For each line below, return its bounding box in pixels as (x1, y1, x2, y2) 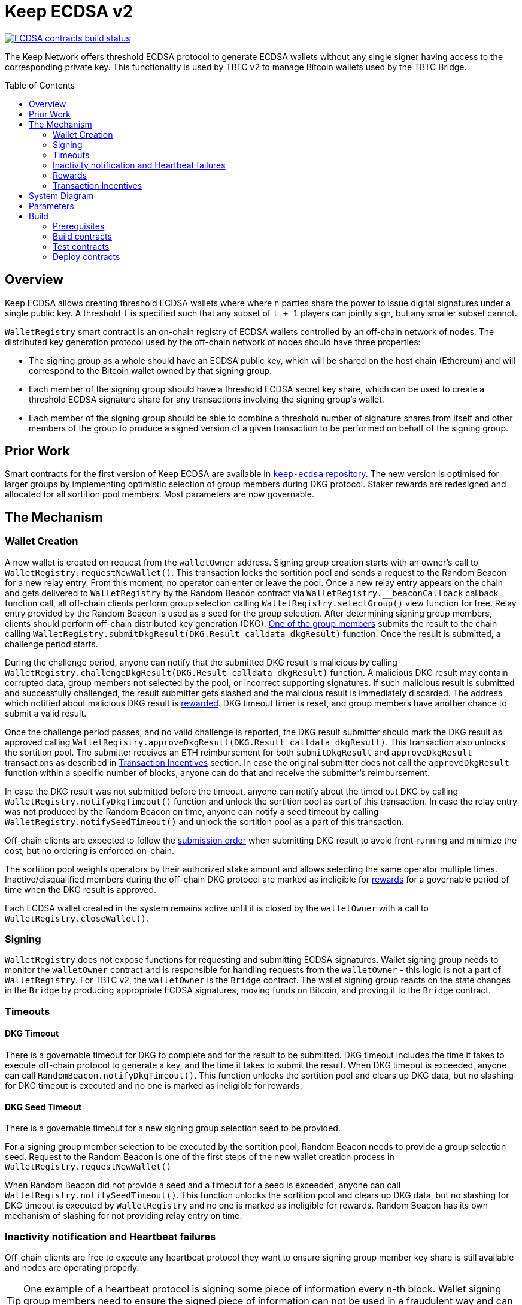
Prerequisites (53, 220, 105, 231)
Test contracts (53, 241, 110, 252)
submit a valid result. (5, 708, 87, 718)
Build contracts (53, 231, 112, 241)
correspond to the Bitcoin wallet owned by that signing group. (29, 365, 272, 376)
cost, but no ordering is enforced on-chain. (5, 845, 175, 856)
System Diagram (29, 190, 94, 201)
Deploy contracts (53, 251, 120, 262)
